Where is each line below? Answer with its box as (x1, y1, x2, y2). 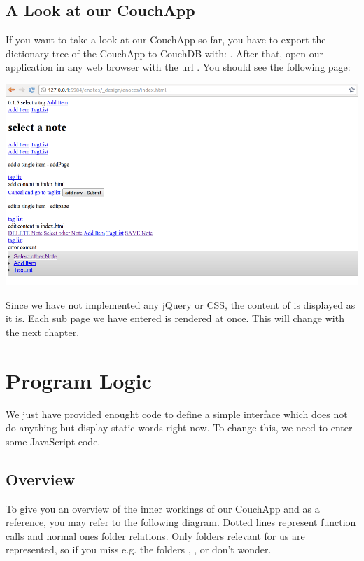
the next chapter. (6, 324, 80, 339)
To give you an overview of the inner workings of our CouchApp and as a (6, 501, 320, 515)
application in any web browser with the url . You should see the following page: (6, 60, 351, 74)
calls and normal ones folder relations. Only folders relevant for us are (6, 528, 305, 543)
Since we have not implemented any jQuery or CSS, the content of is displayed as (6, 297, 356, 312)
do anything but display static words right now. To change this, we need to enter (6, 420, 353, 435)
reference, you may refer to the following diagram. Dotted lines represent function (6, 515, 356, 529)
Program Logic (6, 366, 152, 394)
